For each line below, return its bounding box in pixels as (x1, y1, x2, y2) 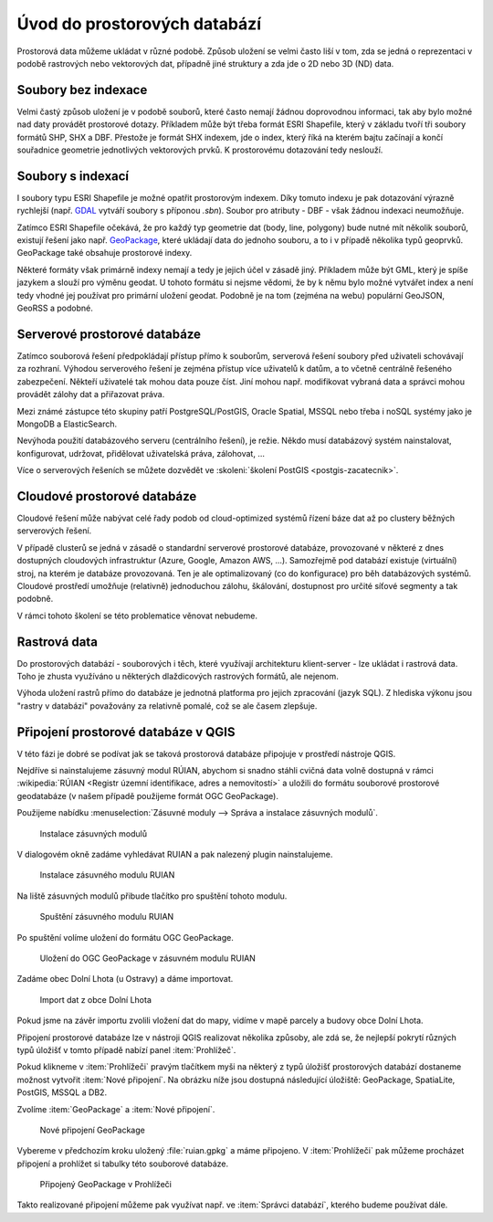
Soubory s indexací (16, 168, 130, 184)
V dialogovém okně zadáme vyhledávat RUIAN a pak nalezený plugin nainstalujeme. (16, 849, 333, 860)
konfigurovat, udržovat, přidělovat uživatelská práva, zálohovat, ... (16, 448, 265, 458)
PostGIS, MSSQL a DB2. (16, 1087, 108, 1098)
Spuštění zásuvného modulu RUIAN (39, 911, 174, 922)
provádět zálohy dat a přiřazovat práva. (16, 389, 165, 400)
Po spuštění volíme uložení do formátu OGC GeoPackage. (16, 932, 235, 943)
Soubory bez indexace (16, 82, 148, 98)
